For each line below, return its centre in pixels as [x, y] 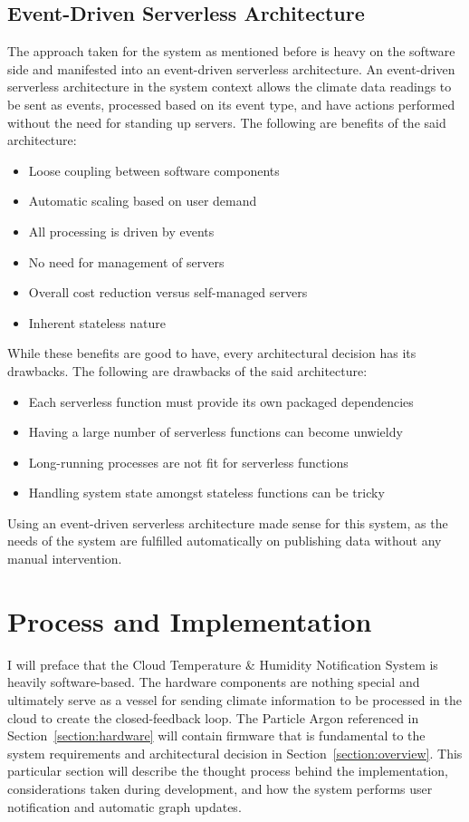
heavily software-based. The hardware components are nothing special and [214, 682]
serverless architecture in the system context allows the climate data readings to [230, 87]
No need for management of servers [126, 261]
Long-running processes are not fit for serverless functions [188, 462]
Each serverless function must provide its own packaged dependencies [221, 401]
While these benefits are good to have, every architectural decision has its [212, 353]
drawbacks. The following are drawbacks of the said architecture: [187, 370]
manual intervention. [65, 559]
